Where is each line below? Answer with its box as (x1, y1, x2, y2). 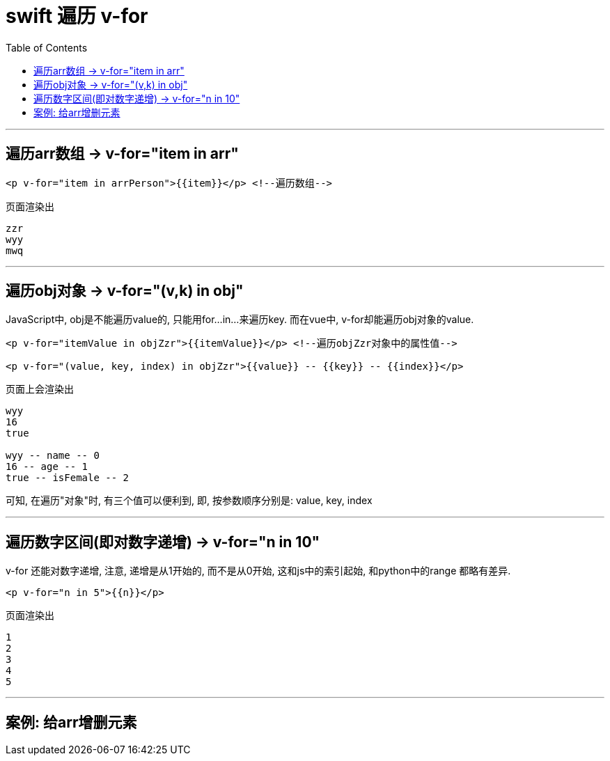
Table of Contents (6, 41, 88, 54)
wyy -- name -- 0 (6, 450, 100, 462)
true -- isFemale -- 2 (6, 472, 130, 484)
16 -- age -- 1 (6, 461, 88, 473)
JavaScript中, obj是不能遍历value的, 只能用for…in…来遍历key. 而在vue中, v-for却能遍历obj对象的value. (6, 313, 474, 326)
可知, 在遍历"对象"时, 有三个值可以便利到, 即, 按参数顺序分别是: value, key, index (6, 494, 373, 507)
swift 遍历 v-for (6, 4, 148, 28)
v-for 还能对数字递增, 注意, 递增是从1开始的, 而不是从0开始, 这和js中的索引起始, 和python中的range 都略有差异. (6, 565, 511, 577)
